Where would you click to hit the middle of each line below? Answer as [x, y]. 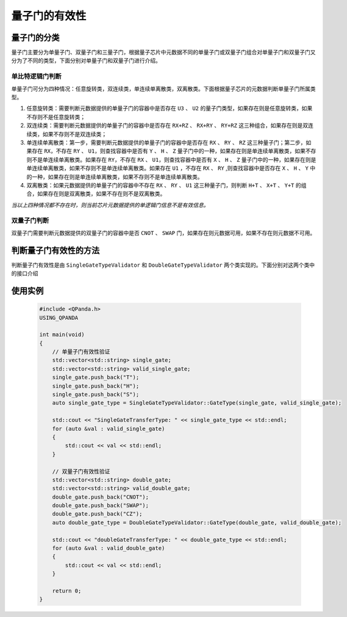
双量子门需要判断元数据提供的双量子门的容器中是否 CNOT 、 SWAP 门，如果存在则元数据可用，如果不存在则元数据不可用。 [163, 233]
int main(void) [62, 335]
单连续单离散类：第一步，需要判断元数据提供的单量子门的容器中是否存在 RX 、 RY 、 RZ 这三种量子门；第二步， [166, 142]
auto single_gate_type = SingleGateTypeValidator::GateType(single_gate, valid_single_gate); [197, 403]
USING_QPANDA [59, 318]
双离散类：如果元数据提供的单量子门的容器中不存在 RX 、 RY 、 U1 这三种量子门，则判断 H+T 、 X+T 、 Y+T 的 [164, 185]
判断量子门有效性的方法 [55, 250]
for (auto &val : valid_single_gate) [109, 428]
